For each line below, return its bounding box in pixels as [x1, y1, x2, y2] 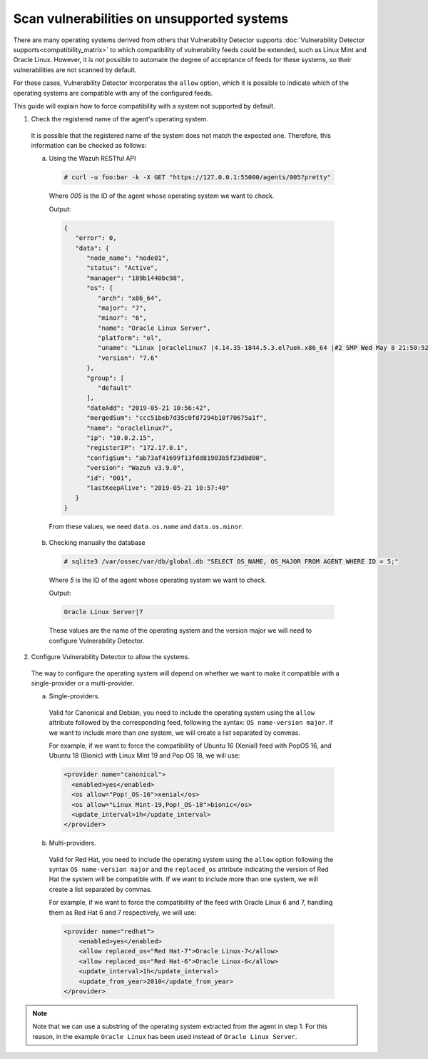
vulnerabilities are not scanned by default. [13, 65, 137, 74]
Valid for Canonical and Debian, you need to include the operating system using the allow [49, 708, 315, 717]
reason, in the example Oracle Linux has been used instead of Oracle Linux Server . [32, 1032, 297, 1040]
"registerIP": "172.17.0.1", [86, 443, 188, 452]
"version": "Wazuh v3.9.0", [86, 464, 185, 472]
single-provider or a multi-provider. [31, 679, 135, 687]
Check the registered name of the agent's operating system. [31, 115, 208, 124]
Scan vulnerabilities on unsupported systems [13, 11, 289, 26]
